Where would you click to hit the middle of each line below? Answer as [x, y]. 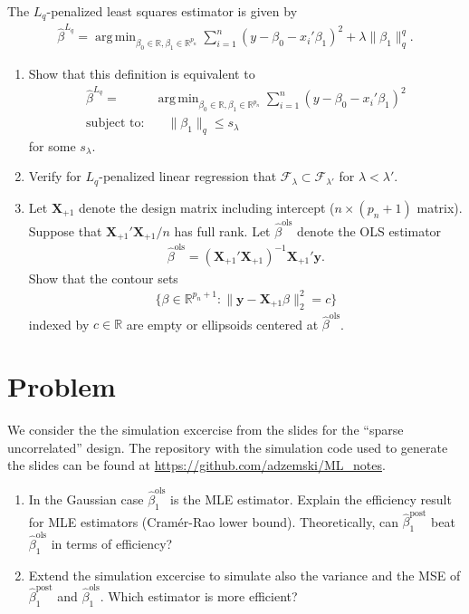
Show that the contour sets [103, 278]
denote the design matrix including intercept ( [207, 207]
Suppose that [65, 230]
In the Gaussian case [86, 499]
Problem [62, 386]
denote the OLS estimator [369, 230]
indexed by [59, 324]
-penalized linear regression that [188, 176]
